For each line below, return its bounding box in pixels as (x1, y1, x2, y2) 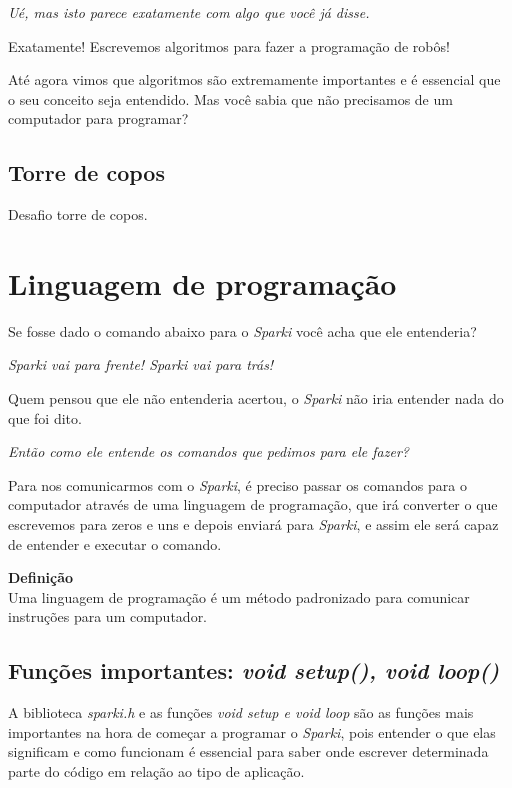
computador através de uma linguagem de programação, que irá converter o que (8, 494, 498, 515)
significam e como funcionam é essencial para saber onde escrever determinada (8, 741, 489, 762)
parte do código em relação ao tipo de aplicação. (8, 761, 305, 781)
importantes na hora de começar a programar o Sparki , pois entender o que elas (8, 721, 496, 742)
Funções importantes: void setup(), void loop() (8, 655, 500, 686)
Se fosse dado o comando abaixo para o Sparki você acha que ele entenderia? (8, 320, 477, 341)
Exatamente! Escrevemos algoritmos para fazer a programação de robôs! (8, 35, 450, 56)
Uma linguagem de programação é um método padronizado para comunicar (8, 586, 470, 607)
